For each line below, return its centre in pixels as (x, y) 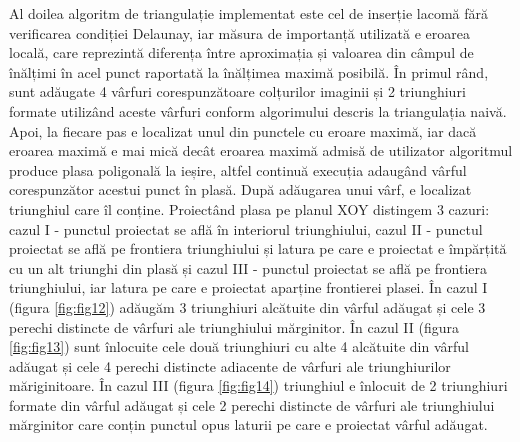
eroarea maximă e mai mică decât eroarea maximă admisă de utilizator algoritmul (261, 150)
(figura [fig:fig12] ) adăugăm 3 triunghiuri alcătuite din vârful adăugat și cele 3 (247, 306)
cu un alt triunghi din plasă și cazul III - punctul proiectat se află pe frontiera (248, 267)
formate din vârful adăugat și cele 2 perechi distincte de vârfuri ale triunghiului (252, 404)
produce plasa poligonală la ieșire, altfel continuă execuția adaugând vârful (238, 169)
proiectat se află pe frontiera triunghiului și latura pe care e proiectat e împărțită (258, 248)
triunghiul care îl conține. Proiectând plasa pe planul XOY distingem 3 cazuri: (249, 208)
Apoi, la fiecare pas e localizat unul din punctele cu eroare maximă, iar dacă (243, 130)
